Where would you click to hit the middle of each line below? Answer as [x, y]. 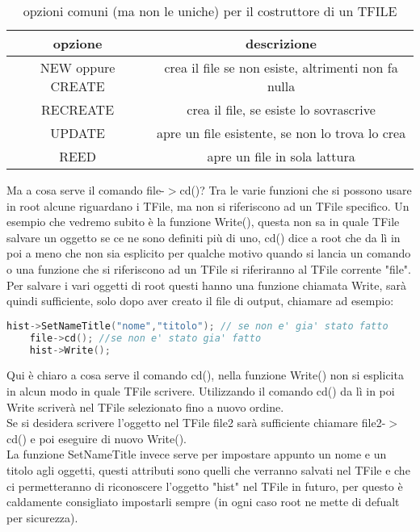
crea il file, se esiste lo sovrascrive [281, 109]
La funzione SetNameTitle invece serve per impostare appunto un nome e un [197, 454]
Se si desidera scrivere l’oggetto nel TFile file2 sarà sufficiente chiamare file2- [196, 423]
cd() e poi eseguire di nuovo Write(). [97, 438]
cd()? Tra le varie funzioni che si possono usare [296, 190]
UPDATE [78, 133]
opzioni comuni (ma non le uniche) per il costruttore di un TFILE [210, 11]
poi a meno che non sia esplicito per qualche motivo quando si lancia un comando [209, 253]
